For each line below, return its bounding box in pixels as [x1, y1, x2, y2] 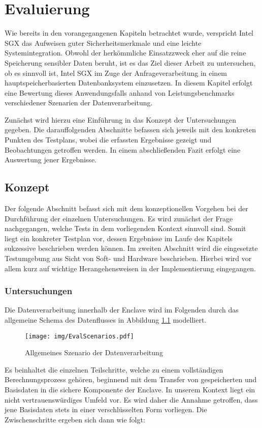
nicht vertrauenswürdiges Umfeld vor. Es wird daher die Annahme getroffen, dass [5, 394, 258, 405]
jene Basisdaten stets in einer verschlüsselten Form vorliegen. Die [5, 404, 207, 415]
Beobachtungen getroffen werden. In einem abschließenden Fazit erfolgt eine [5, 144, 241, 155]
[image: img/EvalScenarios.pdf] [25, 332, 134, 340]
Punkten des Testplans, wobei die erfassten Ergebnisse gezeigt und [5, 134, 212, 145]
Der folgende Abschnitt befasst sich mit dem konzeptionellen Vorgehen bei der [5, 203, 248, 214]
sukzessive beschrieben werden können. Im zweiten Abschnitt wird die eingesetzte [5, 243, 258, 253]
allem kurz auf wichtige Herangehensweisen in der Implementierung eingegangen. [5, 263, 256, 273]
